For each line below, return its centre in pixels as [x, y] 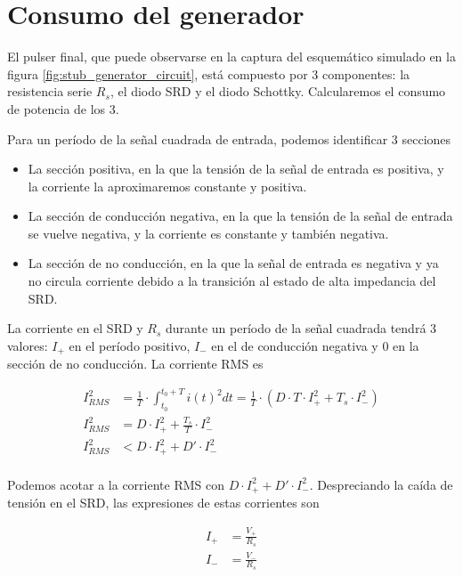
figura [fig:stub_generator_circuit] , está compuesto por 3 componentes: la [209, 73]
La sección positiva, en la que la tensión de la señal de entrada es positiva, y [236, 169]
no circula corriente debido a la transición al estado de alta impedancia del [232, 281]
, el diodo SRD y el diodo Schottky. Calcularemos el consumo [278, 91]
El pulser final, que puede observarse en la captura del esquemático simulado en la [231, 57]
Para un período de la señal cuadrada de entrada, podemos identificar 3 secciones [229, 138]
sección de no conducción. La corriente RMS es [135, 364]
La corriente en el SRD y [75, 328]
